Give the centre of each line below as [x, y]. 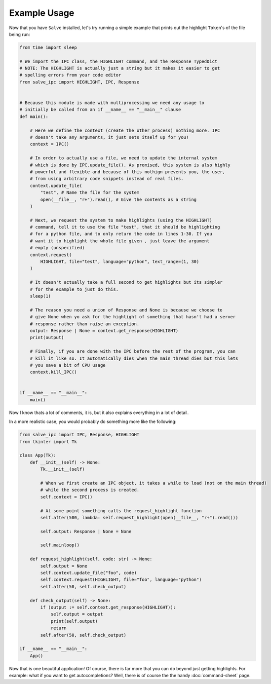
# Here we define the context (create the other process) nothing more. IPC [125, 130]
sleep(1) [40, 296]
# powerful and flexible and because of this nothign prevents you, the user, [128, 172]
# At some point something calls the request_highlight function [121, 511]
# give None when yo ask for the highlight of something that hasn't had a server [133, 317]
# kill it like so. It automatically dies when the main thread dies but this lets [134, 358]
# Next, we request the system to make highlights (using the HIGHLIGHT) [121, 220]
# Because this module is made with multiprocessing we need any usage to [112, 103]
